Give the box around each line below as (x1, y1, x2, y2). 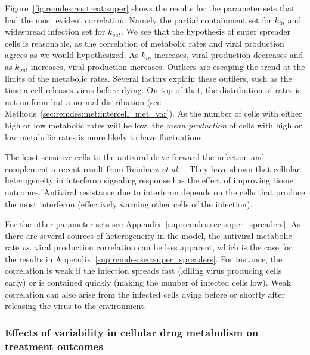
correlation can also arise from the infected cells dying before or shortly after (5, 287, 286, 300)
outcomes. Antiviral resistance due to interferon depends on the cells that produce (5, 185, 305, 198)
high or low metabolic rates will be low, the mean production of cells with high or (5, 118, 302, 131)
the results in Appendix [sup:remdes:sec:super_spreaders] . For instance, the (5, 252, 283, 265)
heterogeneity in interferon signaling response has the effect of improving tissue (5, 174, 294, 186)
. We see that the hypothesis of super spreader (120, 25, 290, 38)
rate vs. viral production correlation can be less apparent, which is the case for (5, 241, 292, 253)
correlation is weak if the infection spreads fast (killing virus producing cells (5, 264, 282, 277)
